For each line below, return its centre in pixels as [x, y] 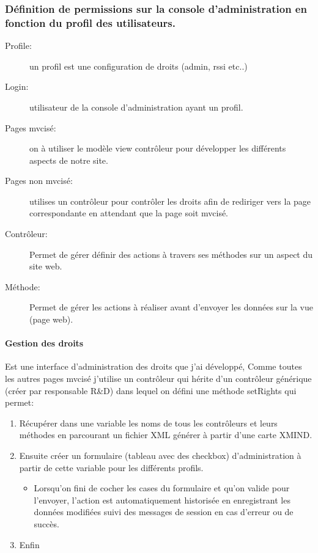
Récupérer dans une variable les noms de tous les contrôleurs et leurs [148, 423]
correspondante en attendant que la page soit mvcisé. [129, 213]
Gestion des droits [44, 343]
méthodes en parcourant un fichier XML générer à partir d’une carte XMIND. [166, 435]
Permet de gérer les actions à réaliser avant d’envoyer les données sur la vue [172, 307]
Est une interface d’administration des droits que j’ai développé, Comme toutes [153, 366]
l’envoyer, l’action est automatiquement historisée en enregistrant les [162, 500]
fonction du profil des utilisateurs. [90, 22]
